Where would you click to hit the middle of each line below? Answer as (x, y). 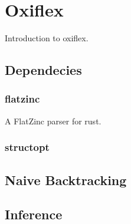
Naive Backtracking (66, 179)
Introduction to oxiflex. (47, 38)
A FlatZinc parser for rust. (53, 121)
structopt (27, 147)
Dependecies (43, 70)
